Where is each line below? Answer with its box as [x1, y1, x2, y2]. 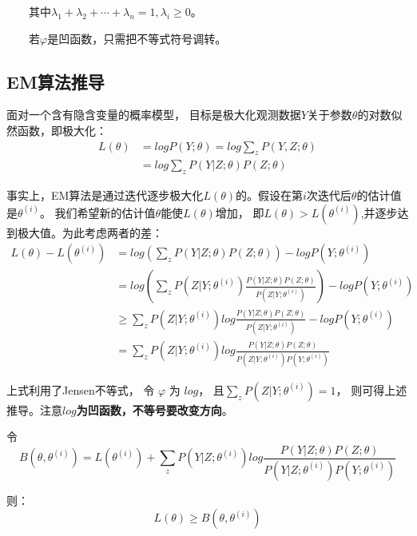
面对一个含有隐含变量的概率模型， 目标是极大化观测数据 [6, 106, 301, 123]
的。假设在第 [235, 187, 303, 204]
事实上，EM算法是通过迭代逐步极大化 [6, 187, 204, 204]
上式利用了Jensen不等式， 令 [6, 381, 155, 398]
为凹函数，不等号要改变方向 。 [76, 401, 233, 418]
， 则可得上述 [336, 381, 407, 398]
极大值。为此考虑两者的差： [17, 224, 163, 240]
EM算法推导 [6, 69, 105, 93]
